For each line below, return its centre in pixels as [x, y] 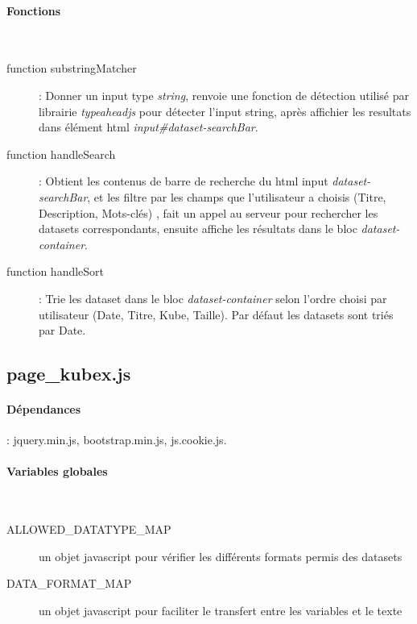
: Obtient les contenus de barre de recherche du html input [184, 181]
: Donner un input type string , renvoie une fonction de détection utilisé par [224, 95]
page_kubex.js [69, 374]
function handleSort [56, 271]
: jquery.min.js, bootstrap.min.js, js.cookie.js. [117, 440]
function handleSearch [61, 154]
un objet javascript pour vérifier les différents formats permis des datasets [221, 556]
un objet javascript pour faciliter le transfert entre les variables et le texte [221, 611]
